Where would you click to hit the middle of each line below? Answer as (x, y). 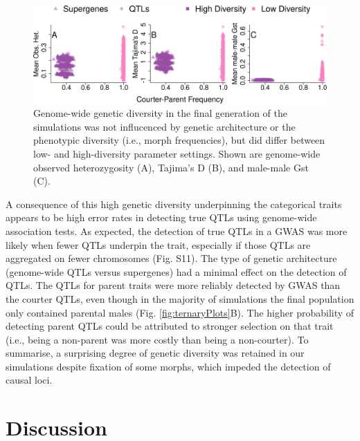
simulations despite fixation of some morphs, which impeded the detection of (168, 366)
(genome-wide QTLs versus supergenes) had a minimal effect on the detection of (176, 271)
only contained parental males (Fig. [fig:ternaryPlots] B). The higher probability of (180, 312)
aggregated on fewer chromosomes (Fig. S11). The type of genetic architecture (171, 258)
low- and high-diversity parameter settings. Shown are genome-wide (177, 153)
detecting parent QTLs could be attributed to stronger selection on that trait (170, 326)
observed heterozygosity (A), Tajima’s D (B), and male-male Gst (171, 167)
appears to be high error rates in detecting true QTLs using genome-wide (161, 217)
